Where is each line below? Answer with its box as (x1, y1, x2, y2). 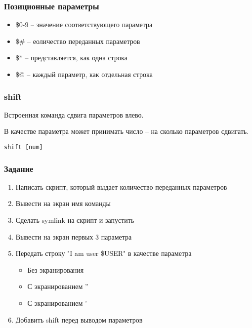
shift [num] (4, 144, 43, 151)
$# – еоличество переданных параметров (15, 36, 140, 46)
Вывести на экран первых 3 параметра (15, 231, 132, 242)
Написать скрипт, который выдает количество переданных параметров (15, 181, 227, 192)
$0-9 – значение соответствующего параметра (15, 19, 153, 30)
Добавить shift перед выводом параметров (15, 314, 143, 325)
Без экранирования (27, 264, 84, 275)
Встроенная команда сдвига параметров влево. (4, 109, 144, 120)
